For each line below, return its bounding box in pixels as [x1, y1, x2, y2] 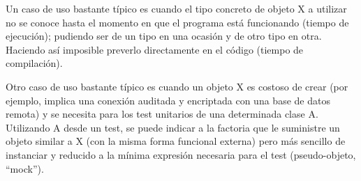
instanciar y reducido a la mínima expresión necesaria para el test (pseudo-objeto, [6, 147, 356, 162]
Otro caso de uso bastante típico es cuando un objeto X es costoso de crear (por [6, 79, 348, 93]
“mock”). [6, 161, 44, 175]
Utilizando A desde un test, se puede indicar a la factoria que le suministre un [6, 120, 340, 134]
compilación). [6, 56, 63, 70]
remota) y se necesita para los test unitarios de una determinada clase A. [6, 107, 318, 121]
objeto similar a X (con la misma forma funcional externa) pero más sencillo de [6, 134, 346, 148]
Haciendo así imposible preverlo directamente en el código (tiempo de [6, 42, 304, 56]
